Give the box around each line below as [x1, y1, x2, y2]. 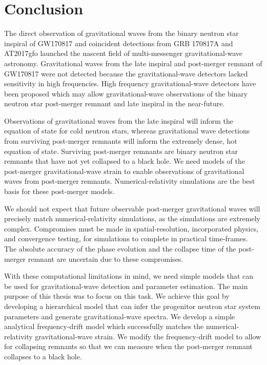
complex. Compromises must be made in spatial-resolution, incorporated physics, [4, 223, 259, 234]
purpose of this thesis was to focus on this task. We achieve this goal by [4, 291, 230, 301]
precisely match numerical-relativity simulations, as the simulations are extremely [4, 213, 260, 224]
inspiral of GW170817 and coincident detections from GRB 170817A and [4, 37, 233, 48]
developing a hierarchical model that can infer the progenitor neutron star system [4, 300, 260, 311]
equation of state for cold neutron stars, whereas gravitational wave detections [4, 125, 250, 136]
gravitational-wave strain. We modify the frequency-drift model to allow [35, 331, 261, 341]
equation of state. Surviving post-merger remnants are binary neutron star [4, 145, 238, 156]
